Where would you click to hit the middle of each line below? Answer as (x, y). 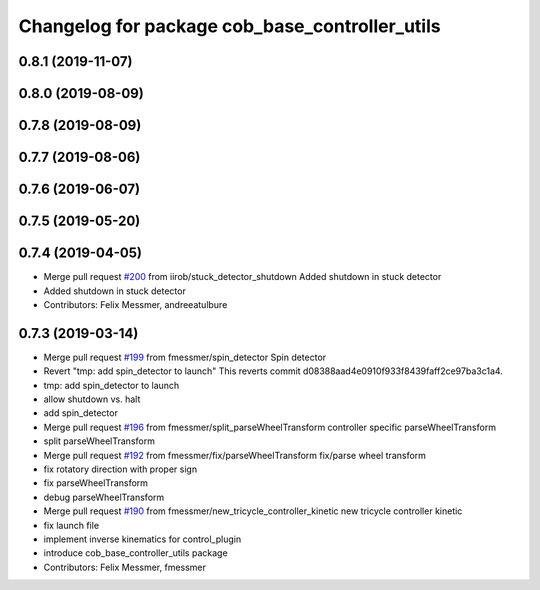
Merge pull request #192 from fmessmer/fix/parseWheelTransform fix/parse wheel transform (235, 455)
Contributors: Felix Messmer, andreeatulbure (135, 304)
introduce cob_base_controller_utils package (136, 553)
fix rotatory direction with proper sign (120, 469)
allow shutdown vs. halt (92, 399)
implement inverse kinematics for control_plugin (142, 539)
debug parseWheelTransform (104, 497)
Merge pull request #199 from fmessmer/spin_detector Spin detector (185, 357)
